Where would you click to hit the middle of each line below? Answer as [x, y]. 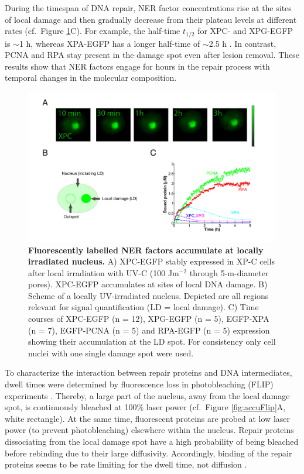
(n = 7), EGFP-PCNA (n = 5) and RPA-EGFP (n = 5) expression [149, 330]
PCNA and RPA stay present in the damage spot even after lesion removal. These [152, 55]
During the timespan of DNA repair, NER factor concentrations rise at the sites [148, 8]
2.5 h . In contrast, [242, 43]
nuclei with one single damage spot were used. [111, 353]
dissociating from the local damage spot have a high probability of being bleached [152, 441]
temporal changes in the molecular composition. [91, 78]
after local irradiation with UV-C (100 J [100, 272]
